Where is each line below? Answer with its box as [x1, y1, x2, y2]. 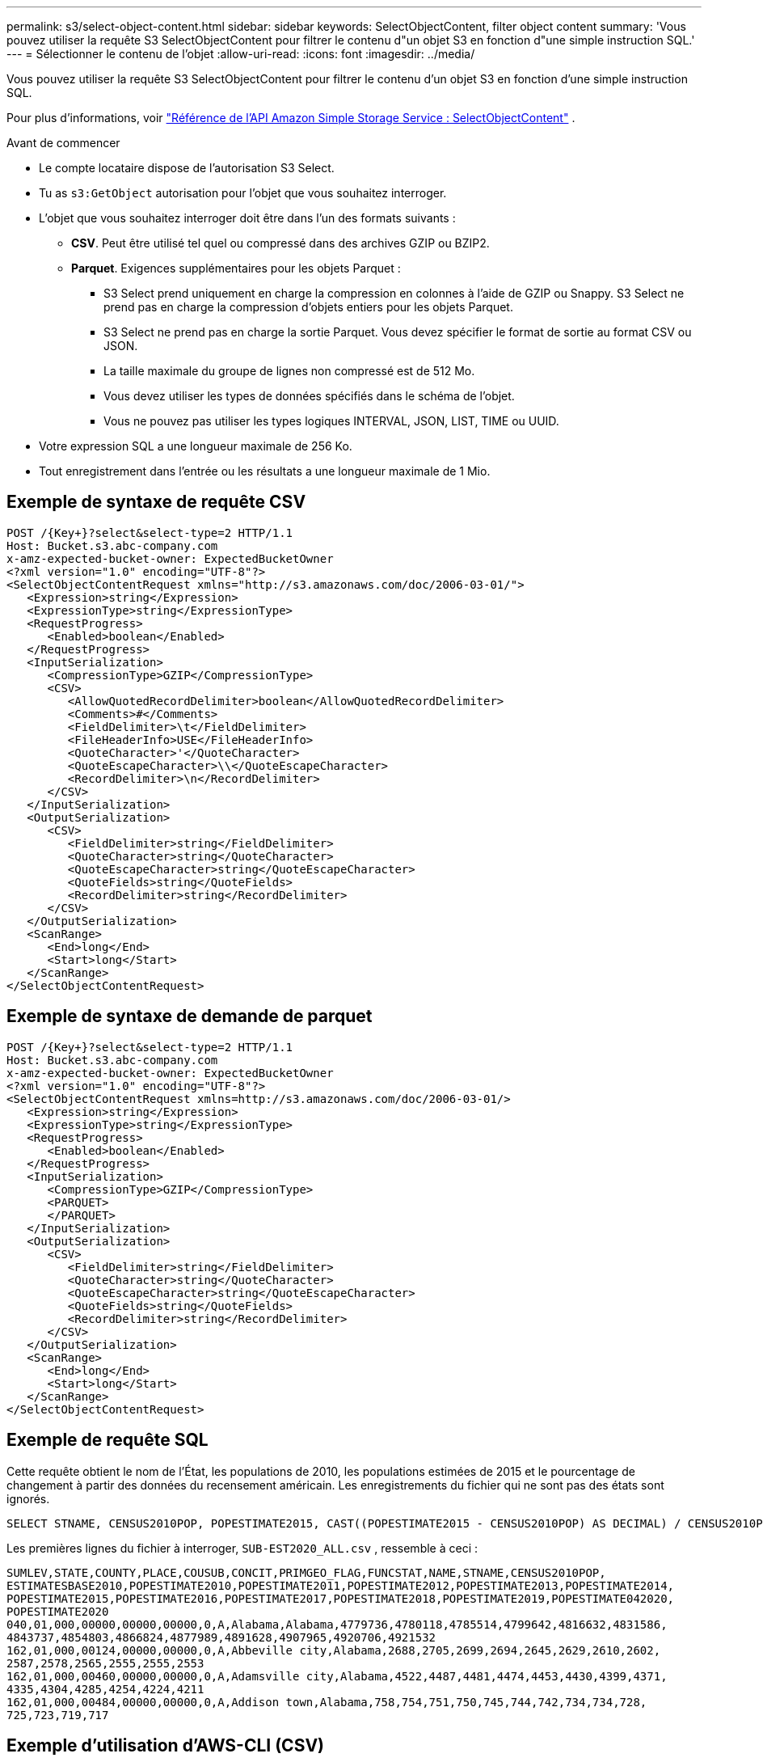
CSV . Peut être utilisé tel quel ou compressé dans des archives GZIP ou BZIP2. [71, 236, 490, 250]
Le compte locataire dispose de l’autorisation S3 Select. [39, 161, 335, 175]
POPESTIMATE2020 [6, 1604, 109, 1618]
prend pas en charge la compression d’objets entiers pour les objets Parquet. [103, 300, 513, 314]
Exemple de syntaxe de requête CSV [6, 492, 306, 513]
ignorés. [6, 1491, 50, 1506]
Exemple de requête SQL [6, 1430, 209, 1451]
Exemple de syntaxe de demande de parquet [6, 1006, 373, 1027]
